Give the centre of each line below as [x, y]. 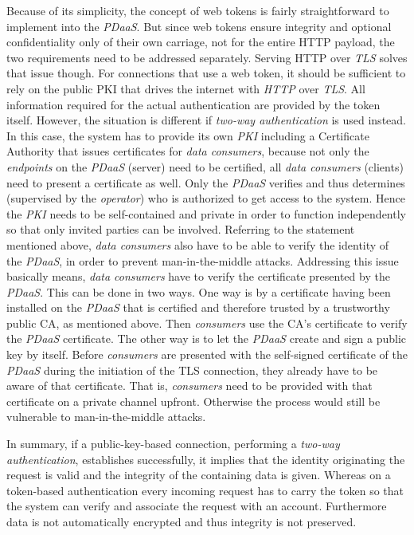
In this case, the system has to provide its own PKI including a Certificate [188, 135]
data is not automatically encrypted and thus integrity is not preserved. [182, 521]
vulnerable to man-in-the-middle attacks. [106, 417]
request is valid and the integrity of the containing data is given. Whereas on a [199, 475]
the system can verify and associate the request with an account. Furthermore [197, 506]
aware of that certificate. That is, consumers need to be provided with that [189, 386]
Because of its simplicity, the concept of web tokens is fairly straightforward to [198, 10]
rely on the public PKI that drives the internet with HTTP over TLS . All [186, 88]
